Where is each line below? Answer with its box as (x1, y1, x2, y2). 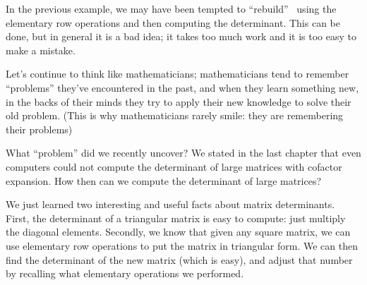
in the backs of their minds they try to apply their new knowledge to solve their (6, 94, 351, 109)
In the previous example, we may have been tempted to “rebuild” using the (6, 1, 337, 16)
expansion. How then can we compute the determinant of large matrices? (6, 173, 322, 188)
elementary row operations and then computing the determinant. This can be (6, 15, 340, 30)
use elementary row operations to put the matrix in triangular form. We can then (6, 238, 358, 253)
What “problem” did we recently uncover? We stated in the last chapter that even (6, 145, 361, 160)
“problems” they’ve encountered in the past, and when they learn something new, (6, 80, 359, 95)
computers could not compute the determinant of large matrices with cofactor (6, 159, 342, 174)
